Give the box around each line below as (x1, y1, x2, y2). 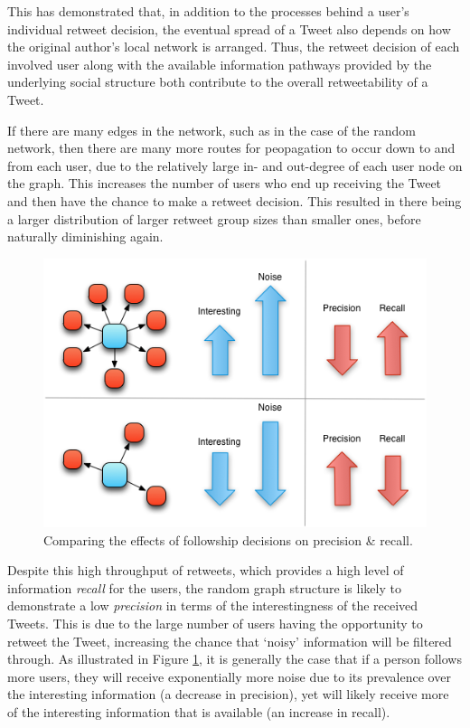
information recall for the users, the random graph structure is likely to (7, 578, 401, 597)
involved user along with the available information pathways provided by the (7, 54, 432, 73)
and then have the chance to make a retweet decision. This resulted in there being (7, 191, 462, 210)
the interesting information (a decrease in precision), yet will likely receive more (7, 685, 449, 704)
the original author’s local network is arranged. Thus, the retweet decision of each (7, 37, 460, 56)
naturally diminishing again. (7, 227, 164, 246)
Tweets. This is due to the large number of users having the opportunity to (7, 613, 423, 632)
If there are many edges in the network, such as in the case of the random (7, 120, 416, 139)
